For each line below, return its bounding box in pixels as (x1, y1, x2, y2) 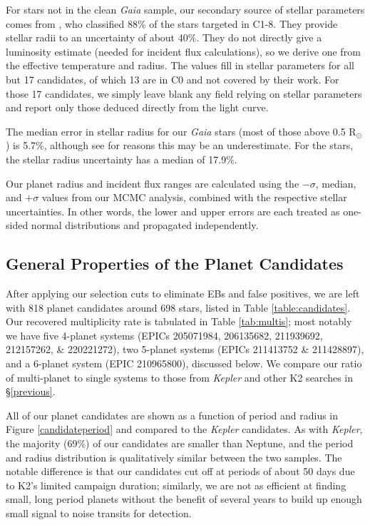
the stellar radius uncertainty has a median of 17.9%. (6, 151, 237, 166)
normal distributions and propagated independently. (31, 218, 259, 233)
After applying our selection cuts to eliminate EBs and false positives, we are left (6, 286, 360, 301)
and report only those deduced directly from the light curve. (6, 100, 269, 115)
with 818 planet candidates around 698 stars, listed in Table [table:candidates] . (6, 300, 351, 315)
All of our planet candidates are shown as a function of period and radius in (6, 407, 339, 422)
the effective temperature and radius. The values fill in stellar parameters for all (6, 58, 355, 73)
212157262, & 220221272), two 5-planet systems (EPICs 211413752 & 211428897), (6, 342, 364, 357)
